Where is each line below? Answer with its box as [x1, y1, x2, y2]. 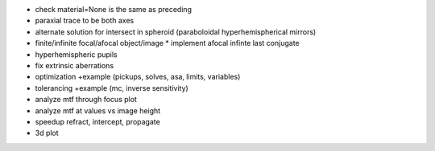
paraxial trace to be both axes [35, 16, 135, 26]
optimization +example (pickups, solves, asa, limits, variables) [35, 72, 241, 82]
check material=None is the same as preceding [35, 5, 193, 14]
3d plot [35, 129, 60, 138]
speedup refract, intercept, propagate [35, 116, 160, 126]
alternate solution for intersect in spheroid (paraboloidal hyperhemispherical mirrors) [35, 27, 317, 36]
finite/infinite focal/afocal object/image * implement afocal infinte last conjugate [35, 39, 300, 48]
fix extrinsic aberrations [35, 60, 114, 70]
